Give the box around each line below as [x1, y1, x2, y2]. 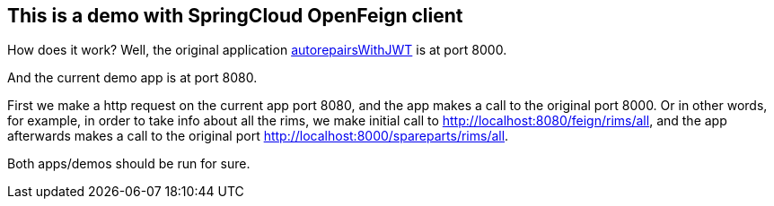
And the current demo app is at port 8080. [7, 70, 258, 86]
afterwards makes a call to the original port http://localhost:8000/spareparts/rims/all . [7, 128, 509, 144]
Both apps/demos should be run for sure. [7, 156, 251, 172]
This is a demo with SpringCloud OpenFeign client [7, 4, 463, 27]
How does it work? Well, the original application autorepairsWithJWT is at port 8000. [7, 42, 507, 58]
